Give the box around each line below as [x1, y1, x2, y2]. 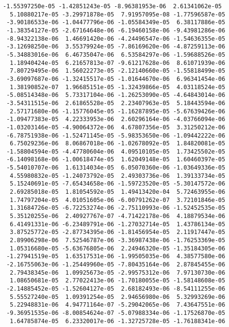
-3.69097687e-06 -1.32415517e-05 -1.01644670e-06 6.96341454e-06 [6, 75, 226, 82]
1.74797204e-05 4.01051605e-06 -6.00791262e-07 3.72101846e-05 [10, 196, 226, 203]
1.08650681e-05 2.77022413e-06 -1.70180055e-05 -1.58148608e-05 [10, 277, 226, 284]
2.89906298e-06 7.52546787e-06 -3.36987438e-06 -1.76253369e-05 [10, 237, 226, 244]
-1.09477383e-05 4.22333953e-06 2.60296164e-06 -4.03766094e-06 [6, 116, 226, 123]
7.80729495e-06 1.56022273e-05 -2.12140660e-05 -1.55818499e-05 [10, 67, 226, 75]
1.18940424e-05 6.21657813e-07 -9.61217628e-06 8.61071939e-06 [10, 59, 226, 66]
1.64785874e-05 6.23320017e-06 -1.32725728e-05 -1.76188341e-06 [10, 317, 226, 325]
